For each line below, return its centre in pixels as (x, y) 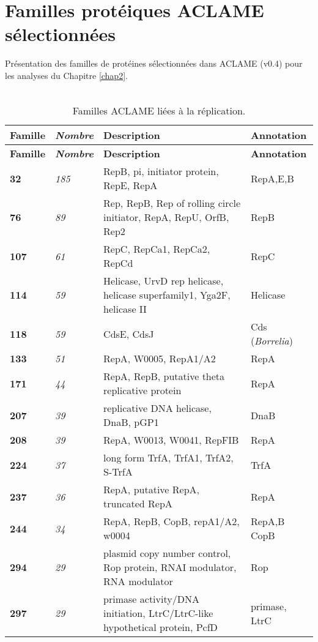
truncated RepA (138, 504)
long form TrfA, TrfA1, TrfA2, (168, 458)
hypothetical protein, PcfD (161, 627)
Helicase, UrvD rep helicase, (164, 281)
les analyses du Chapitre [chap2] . (66, 75)
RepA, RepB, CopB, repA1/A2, (172, 521)
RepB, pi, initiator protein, (161, 171)
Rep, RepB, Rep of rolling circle (172, 203)
